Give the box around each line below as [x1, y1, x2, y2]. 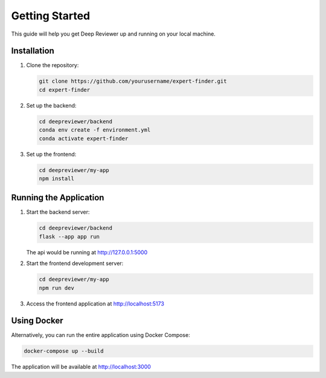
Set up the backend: [26, 101, 77, 109]
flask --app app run [39, 233, 100, 240]
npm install [39, 175, 75, 182]
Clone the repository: [26, 62, 79, 69]
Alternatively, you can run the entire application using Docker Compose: [11, 332, 190, 339]
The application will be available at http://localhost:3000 [11, 363, 151, 371]
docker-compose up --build [24, 348, 104, 354]
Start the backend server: [26, 208, 90, 216]
